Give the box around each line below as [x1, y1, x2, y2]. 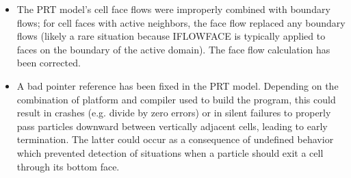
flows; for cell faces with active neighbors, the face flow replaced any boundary [16, 15, 346, 29]
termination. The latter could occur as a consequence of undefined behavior [16, 132, 334, 147]
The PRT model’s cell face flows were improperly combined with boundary [16, 2, 330, 16]
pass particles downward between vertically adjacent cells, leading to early [16, 118, 328, 133]
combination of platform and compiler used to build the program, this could [16, 92, 336, 106]
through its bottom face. [16, 159, 120, 173]
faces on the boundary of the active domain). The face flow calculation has [16, 42, 330, 56]
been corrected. [16, 55, 81, 70]
